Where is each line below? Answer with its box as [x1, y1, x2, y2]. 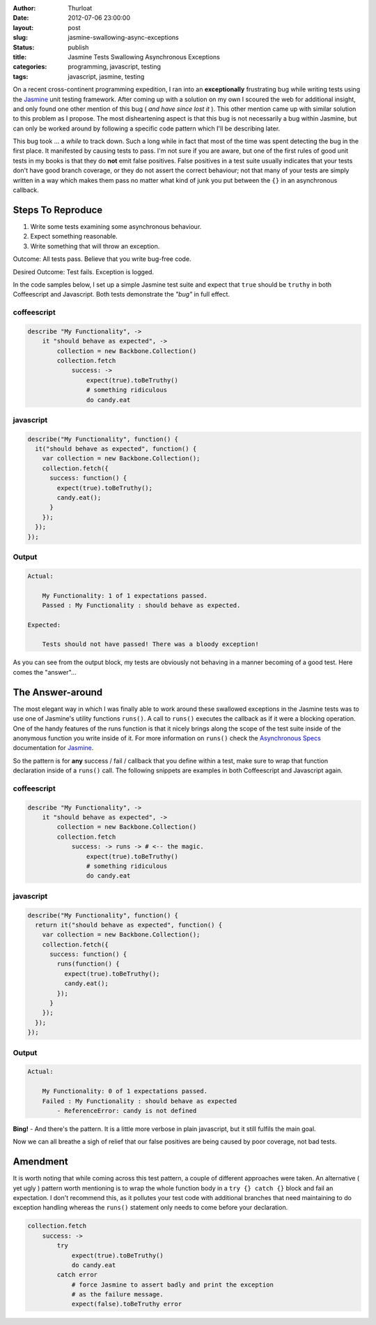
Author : [13, 4, 36, 12]
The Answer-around [13, 686, 103, 698]
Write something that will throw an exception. [30, 241, 160, 250]
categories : [13, 63, 47, 71]
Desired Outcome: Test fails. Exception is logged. [13, 267, 155, 276]
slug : [13, 33, 28, 42]
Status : [13, 43, 35, 52]
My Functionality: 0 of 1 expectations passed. [42, 1087, 208, 1095]
